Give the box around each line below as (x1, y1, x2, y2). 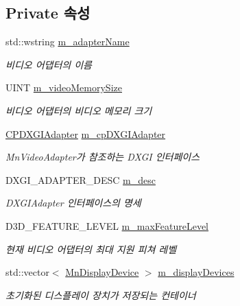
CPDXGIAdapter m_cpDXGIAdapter (5, 126, 166, 141)
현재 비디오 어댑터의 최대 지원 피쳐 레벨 (5, 242, 177, 256)
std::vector (5, 265, 49, 279)
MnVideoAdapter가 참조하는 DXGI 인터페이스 (5, 150, 200, 164)
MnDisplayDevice (65, 265, 139, 279)
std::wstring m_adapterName (5, 34, 130, 49)
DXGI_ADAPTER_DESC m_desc (5, 172, 156, 187)
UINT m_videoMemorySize (5, 80, 122, 95)
